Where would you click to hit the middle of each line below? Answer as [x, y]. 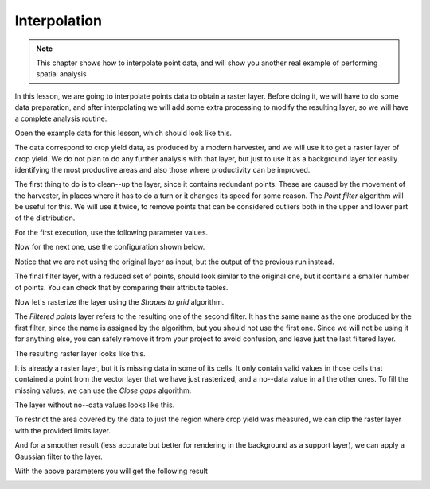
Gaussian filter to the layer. [59, 456]
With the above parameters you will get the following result [111, 471]
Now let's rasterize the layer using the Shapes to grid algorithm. [119, 301]
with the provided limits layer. [63, 430]
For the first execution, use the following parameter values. [111, 233]
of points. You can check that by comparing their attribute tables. [121, 287]
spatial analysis [61, 74]
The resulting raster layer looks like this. [80, 353]
